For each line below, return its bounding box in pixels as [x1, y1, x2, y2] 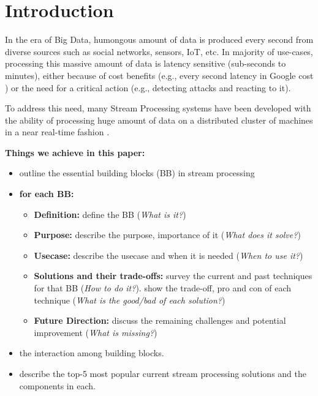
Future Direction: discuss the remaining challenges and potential [34, 314, 286, 327]
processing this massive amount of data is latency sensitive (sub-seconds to [5, 57, 286, 70]
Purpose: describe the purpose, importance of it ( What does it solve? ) [34, 228, 301, 241]
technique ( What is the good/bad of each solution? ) [34, 293, 225, 306]
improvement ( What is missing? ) [34, 326, 157, 338]
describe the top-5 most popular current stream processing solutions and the [19, 367, 307, 379]
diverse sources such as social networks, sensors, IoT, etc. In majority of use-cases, [5, 45, 313, 58]
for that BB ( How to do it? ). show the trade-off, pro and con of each [34, 282, 292, 294]
